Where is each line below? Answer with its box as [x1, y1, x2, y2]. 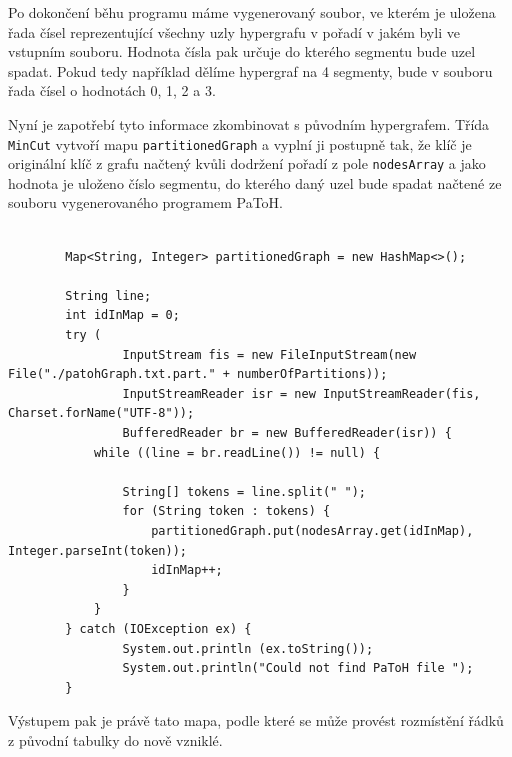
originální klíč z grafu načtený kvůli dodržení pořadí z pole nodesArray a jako [8, 153, 486, 174]
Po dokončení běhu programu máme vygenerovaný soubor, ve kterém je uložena [8, 2, 496, 22]
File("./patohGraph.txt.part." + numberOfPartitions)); [8, 367, 388, 382]
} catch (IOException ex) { [65, 621, 252, 636]
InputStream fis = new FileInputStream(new [122, 347, 417, 362]
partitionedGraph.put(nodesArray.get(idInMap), [151, 523, 474, 538]
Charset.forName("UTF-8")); [8, 406, 195, 421]
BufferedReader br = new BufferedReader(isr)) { [122, 426, 452, 440]
